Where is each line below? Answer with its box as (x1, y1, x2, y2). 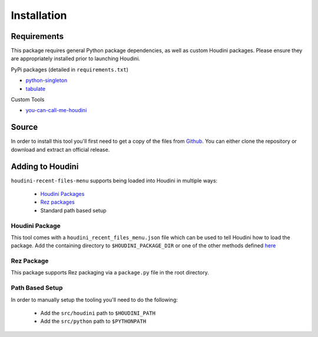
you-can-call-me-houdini (25, 107, 87, 114)
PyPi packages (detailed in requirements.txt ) (11, 66, 129, 73)
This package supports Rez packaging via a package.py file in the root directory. (11, 269, 209, 276)
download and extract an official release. (11, 146, 110, 153)
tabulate (25, 85, 46, 92)
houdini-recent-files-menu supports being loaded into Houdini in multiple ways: (11, 177, 218, 184)
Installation (11, 9, 67, 22)
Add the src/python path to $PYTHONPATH (40, 318, 147, 325)
